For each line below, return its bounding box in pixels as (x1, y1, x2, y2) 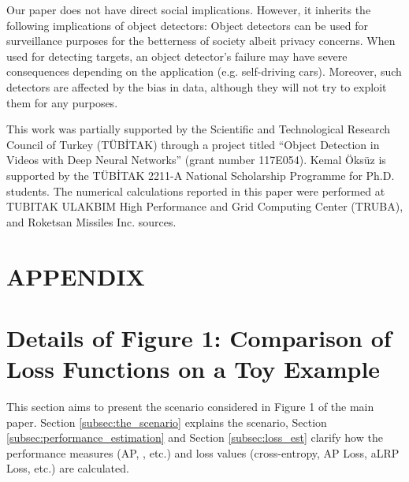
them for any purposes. (6, 94, 118, 110)
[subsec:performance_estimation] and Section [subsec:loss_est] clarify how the (6, 429, 383, 446)
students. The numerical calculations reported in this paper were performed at (6, 182, 385, 199)
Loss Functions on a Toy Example (6, 353, 381, 385)
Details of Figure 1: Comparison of (6, 321, 392, 353)
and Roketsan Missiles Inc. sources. (6, 213, 177, 230)
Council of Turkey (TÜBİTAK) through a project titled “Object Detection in (6, 136, 380, 152)
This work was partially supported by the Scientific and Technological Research (6, 121, 391, 137)
